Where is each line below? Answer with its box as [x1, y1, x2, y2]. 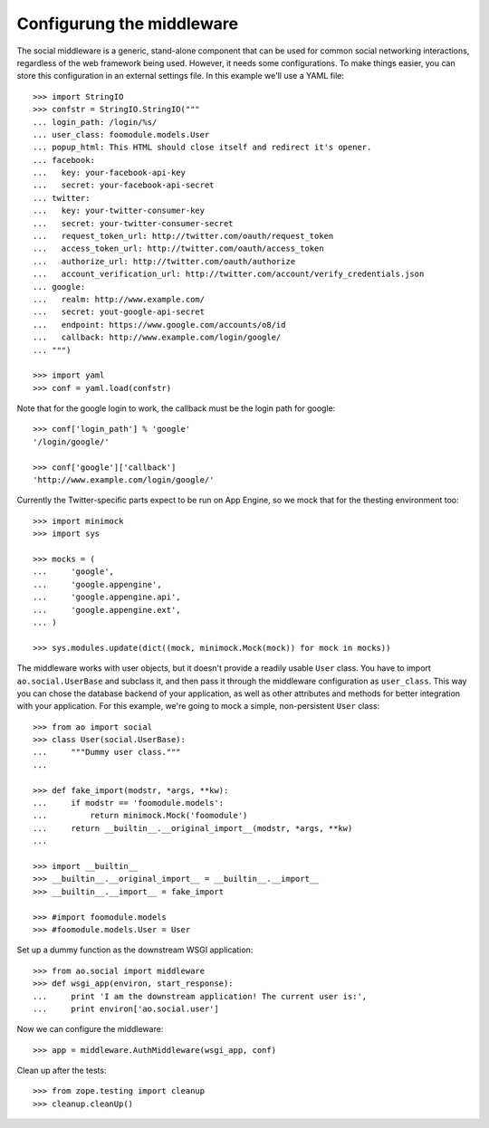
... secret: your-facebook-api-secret [33, 180, 215, 190]
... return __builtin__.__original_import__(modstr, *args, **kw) [33, 823, 353, 833]
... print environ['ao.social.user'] [33, 1003, 219, 1014]
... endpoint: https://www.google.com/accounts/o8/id [33, 320, 286, 330]
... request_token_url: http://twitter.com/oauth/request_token [33, 231, 334, 242]
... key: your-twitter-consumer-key [33, 206, 206, 216]
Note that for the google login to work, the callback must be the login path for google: [16, 403, 336, 414]
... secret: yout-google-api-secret [33, 307, 206, 317]
